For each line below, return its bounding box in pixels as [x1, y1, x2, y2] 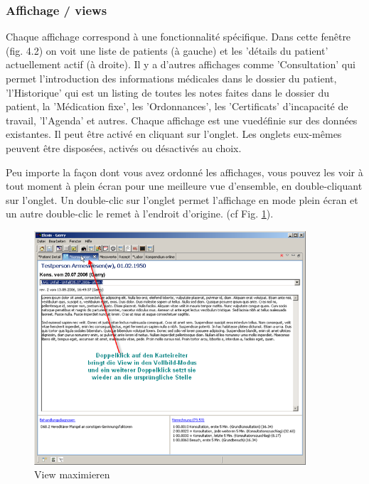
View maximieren [34, 467, 110, 482]
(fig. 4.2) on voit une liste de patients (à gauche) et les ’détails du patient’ [6, 43, 328, 58]
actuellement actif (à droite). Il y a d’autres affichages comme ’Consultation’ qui [6, 57, 355, 72]
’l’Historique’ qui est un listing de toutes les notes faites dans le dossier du [6, 85, 330, 100]
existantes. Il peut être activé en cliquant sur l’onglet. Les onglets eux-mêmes [6, 127, 342, 141]
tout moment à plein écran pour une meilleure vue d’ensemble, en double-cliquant [6, 178, 363, 193]
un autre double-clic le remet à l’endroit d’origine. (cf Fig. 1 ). [6, 206, 274, 221]
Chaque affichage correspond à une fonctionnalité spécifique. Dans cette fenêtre [6, 29, 351, 44]
